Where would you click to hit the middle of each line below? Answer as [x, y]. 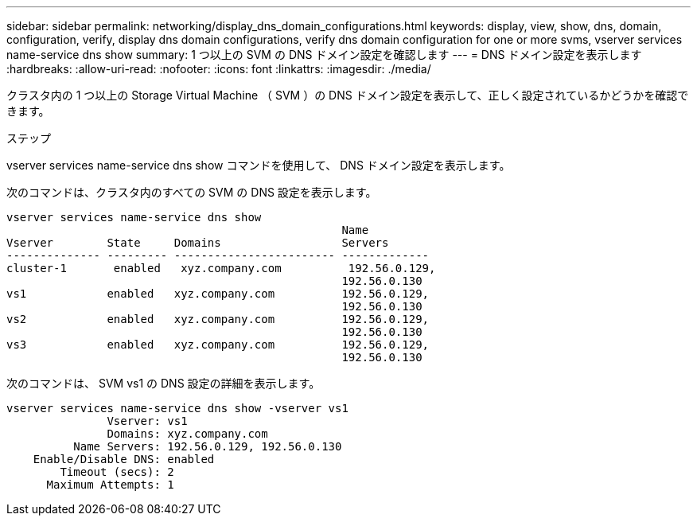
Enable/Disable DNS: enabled [124, 459]
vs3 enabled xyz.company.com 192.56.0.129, [218, 345]
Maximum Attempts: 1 [110, 485]
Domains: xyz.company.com [187, 434]
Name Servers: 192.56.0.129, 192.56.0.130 [208, 446]
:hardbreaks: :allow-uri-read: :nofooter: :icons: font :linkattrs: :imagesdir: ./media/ [219, 69]
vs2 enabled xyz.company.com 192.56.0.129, [218, 319]
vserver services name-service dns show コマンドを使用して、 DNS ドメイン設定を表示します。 [259, 165]
